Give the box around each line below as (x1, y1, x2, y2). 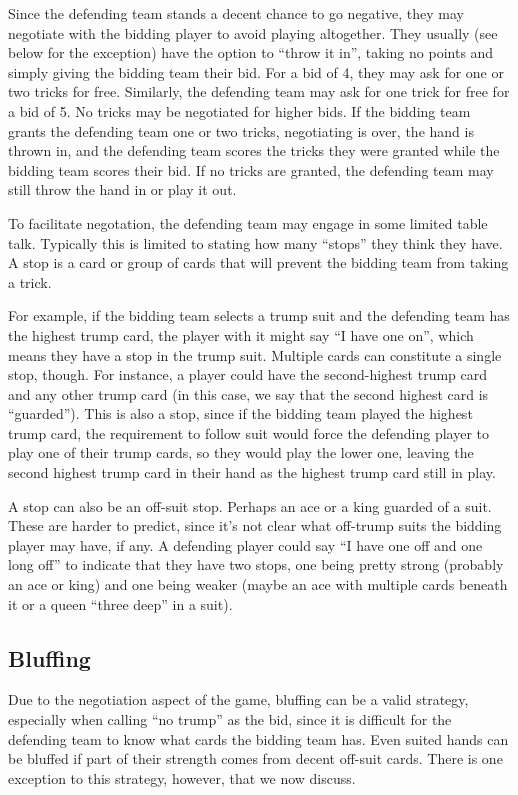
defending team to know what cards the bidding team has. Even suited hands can (8, 728, 509, 749)
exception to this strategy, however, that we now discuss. (8, 767, 356, 788)
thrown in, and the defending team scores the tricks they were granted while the (8, 140, 500, 161)
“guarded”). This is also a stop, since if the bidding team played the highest (8, 403, 473, 424)
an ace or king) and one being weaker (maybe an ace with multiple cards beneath (8, 574, 508, 595)
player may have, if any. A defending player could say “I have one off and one (8, 534, 483, 555)
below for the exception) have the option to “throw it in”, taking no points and (8, 42, 494, 63)
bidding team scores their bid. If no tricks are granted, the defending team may (8, 159, 494, 180)
